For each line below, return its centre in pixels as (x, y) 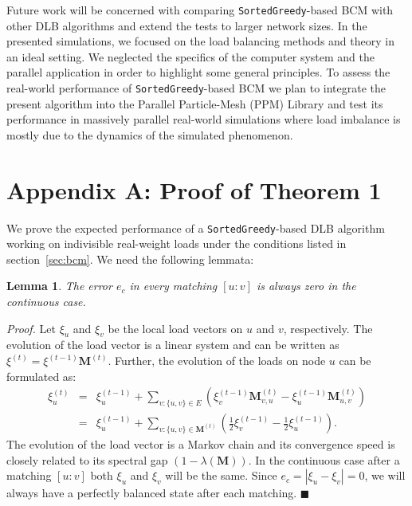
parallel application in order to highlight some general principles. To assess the (198, 72)
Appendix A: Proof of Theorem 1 (194, 189)
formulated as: (41, 376)
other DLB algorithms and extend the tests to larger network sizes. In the (187, 25)
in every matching (173, 286)
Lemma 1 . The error (59, 286)
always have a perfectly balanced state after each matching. (152, 493)
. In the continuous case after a (324, 459)
